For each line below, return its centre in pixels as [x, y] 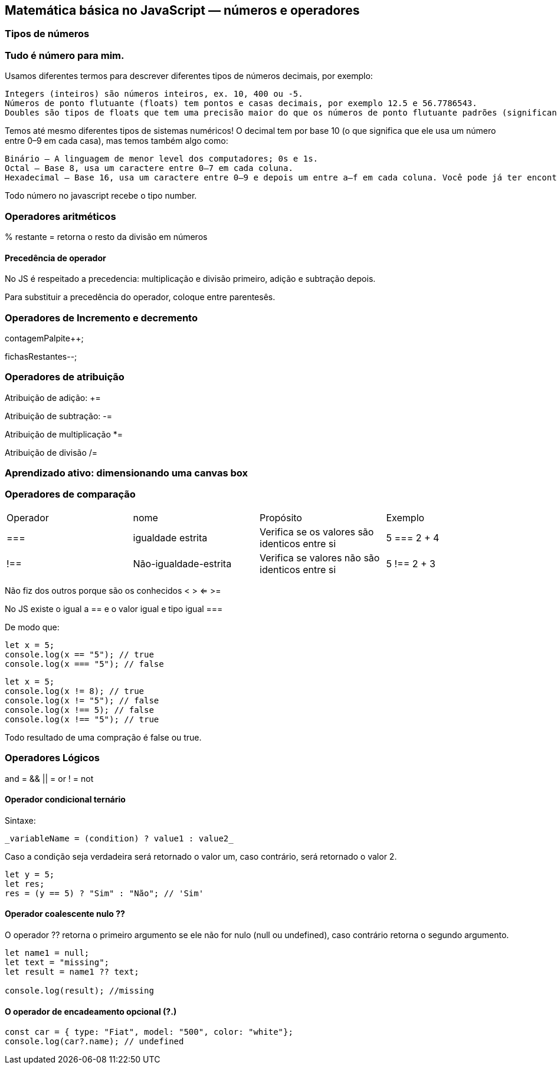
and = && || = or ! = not [49, 778]
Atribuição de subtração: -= [59, 416]
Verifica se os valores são [317, 532]
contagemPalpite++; [44, 338]
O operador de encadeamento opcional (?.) [91, 1011]
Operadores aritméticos [60, 216]
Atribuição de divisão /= [51, 452]
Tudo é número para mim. [65, 55]
